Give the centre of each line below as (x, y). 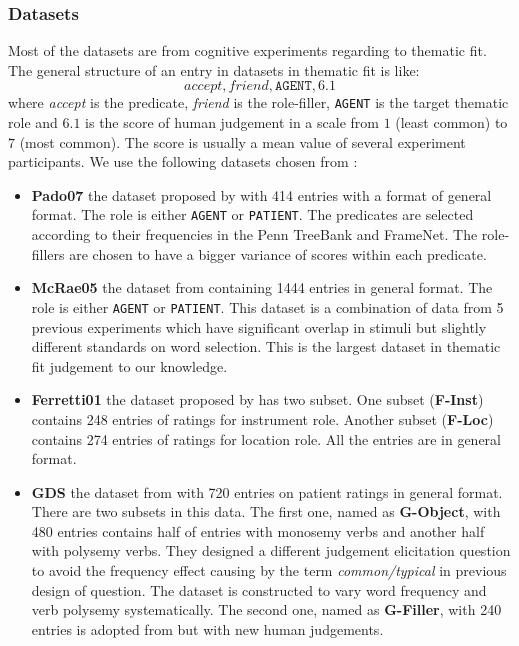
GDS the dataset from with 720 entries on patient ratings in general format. (267, 491)
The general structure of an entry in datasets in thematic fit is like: (214, 69)
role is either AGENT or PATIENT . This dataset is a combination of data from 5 (267, 306)
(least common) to (451, 122)
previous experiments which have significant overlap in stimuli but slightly (259, 326)
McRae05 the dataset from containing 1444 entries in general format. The (262, 287)
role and (33, 122)
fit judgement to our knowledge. (129, 365)
